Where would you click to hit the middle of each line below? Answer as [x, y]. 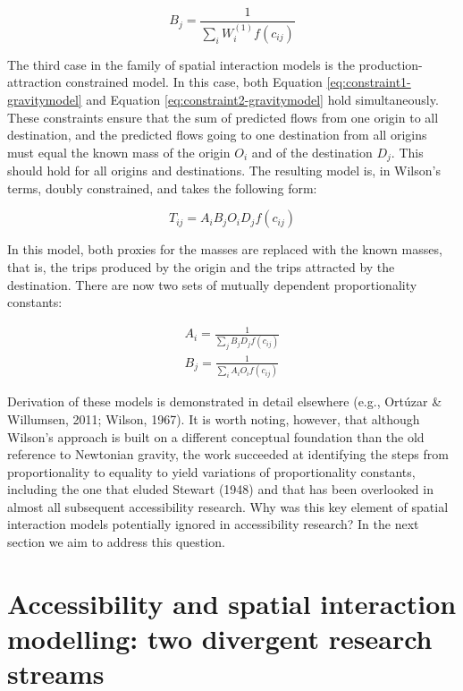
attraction [34, 82]
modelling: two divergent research [220, 639]
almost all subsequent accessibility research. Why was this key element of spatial [228, 506]
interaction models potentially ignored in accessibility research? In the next [213, 524]
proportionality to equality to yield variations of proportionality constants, [211, 471]
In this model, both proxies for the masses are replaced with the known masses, [225, 249]
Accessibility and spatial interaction [232, 603]
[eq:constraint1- [369, 82]
